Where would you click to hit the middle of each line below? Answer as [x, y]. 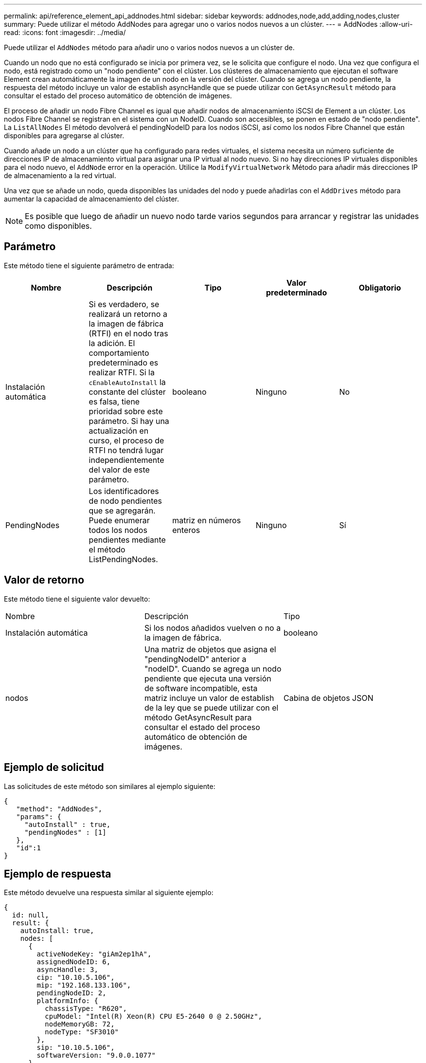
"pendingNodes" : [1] [65, 832]
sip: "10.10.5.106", [76, 1048]
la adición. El [112, 343]
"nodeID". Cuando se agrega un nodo [213, 669]
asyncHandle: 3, [67, 970]
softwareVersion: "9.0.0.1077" [96, 1055]
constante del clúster [127, 392]
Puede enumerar [119, 520]
